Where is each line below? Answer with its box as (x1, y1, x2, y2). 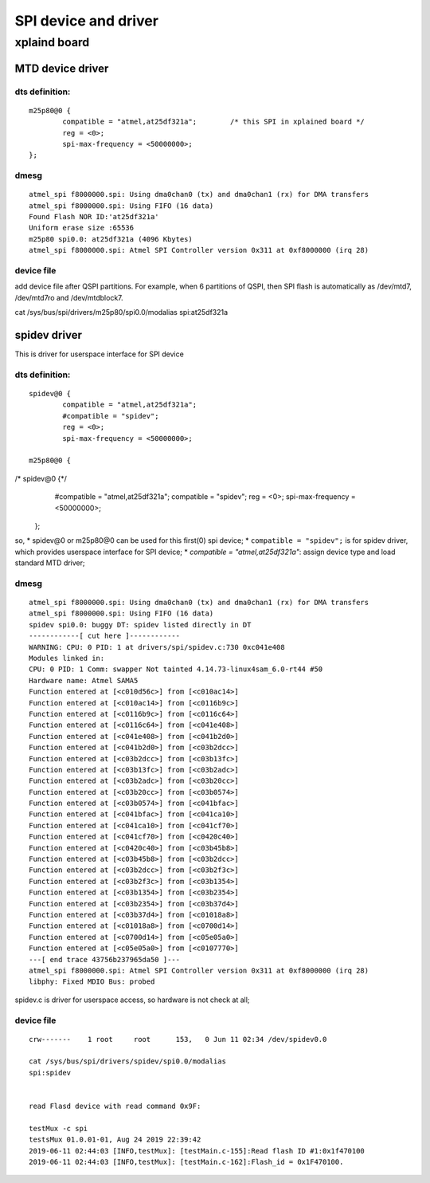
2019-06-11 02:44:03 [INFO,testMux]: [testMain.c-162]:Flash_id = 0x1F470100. (29, 1157, 344, 1166)
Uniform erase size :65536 (29, 223, 135, 233)
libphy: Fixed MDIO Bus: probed (29, 977, 155, 986)
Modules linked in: (29, 654, 105, 663)
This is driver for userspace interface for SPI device (14, 349, 185, 359)
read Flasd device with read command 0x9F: (29, 1102, 201, 1111)
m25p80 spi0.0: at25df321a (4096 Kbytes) (29, 234, 193, 243)
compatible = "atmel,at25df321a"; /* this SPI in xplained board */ (62, 117, 365, 127)
